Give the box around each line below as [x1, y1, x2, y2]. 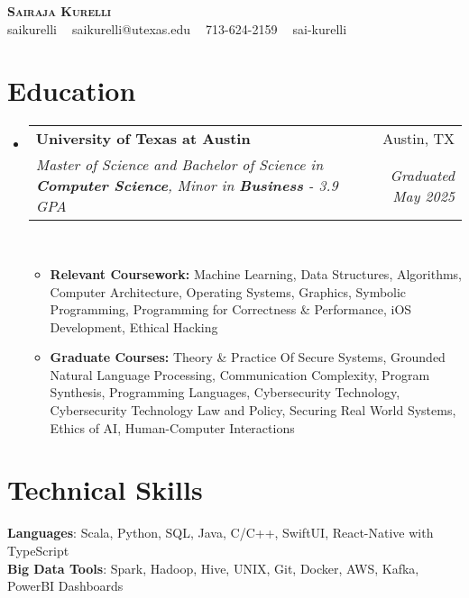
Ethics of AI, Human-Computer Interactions [50, 418, 295, 437]
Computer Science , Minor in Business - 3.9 [35, 175, 338, 196]
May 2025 [392, 185, 455, 206]
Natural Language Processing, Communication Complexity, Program [50, 365, 430, 384]
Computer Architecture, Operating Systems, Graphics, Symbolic [50, 282, 407, 301]
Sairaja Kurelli [7, 2, 112, 20]
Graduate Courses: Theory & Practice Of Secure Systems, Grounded [50, 348, 446, 367]
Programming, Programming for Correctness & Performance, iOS [50, 300, 412, 319]
